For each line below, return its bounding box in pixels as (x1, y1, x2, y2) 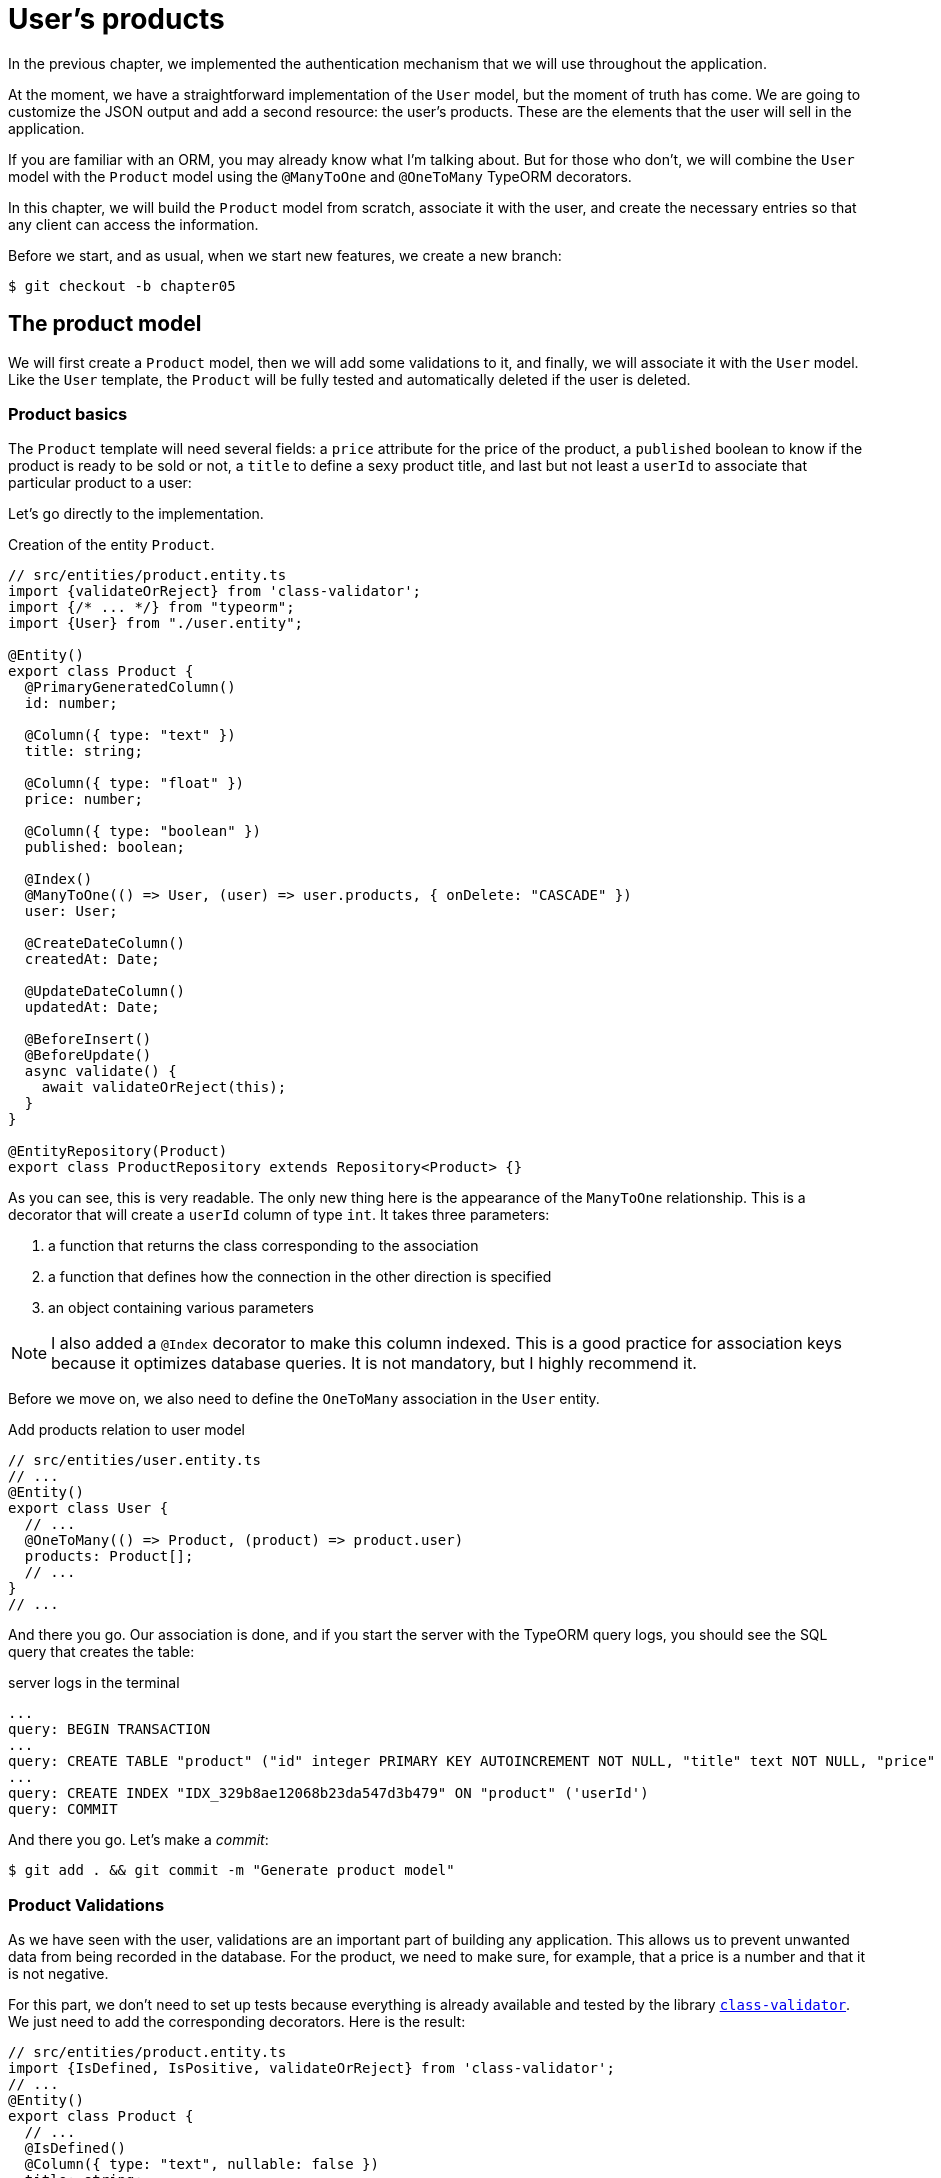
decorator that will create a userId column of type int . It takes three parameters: (8, 1206, 550, 1224)
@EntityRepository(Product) (8, 1143, 228, 1160)
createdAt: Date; (24, 951, 160, 968)
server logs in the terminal (8, 1674, 180, 1692)
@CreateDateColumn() (24, 935, 186, 952)
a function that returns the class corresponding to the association (48, 1237, 479, 1255)
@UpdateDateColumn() (24, 983, 186, 1000)
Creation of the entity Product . (8, 536, 215, 554)
